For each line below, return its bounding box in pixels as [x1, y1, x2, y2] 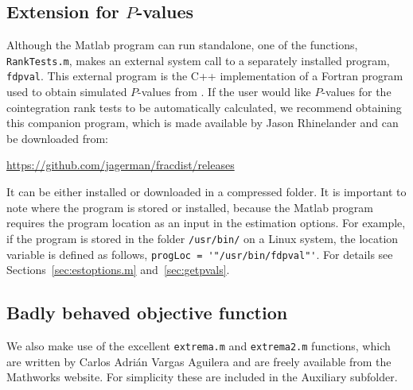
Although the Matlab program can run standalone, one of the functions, [6, 37, 358, 53]
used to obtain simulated [6, 83, 127, 100]
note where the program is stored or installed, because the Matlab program [6, 199, 374, 215]
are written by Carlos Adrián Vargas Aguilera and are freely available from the [6, 353, 392, 369]
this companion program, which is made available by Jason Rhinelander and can [6, 114, 399, 131]
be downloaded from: [6, 129, 109, 146]
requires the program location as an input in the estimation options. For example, [6, 214, 406, 231]
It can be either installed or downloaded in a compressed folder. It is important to [6, 183, 407, 200]
